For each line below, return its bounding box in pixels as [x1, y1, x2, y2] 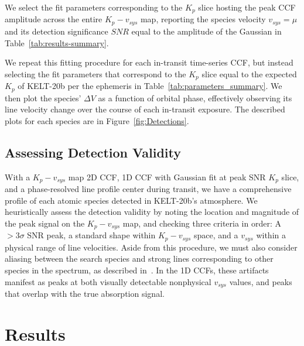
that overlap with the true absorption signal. [5, 287, 165, 299]
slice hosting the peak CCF [198, 1, 296, 13]
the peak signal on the [5, 217, 85, 229]
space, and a [193, 229, 238, 241]
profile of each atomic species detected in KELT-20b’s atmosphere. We [5, 194, 258, 206]
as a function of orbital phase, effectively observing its [98, 91, 292, 104]
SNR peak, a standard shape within [27, 229, 156, 241]
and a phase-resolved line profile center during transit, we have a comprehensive [5, 183, 292, 195]
